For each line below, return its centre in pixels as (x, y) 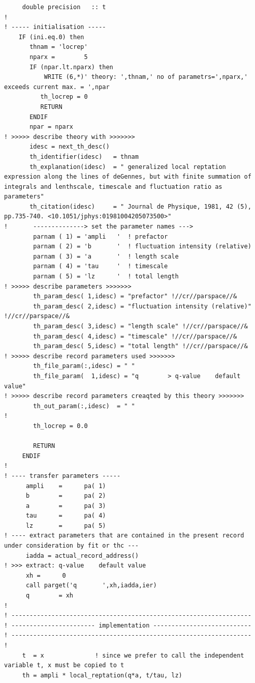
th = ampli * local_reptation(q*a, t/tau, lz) (102, 675)
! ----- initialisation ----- (55, 27)
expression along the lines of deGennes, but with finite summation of (128, 177)
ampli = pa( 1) (66, 486)
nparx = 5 (59, 57)
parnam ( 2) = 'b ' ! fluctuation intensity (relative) (142, 247)
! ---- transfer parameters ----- (62, 476)
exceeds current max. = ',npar (57, 87)
